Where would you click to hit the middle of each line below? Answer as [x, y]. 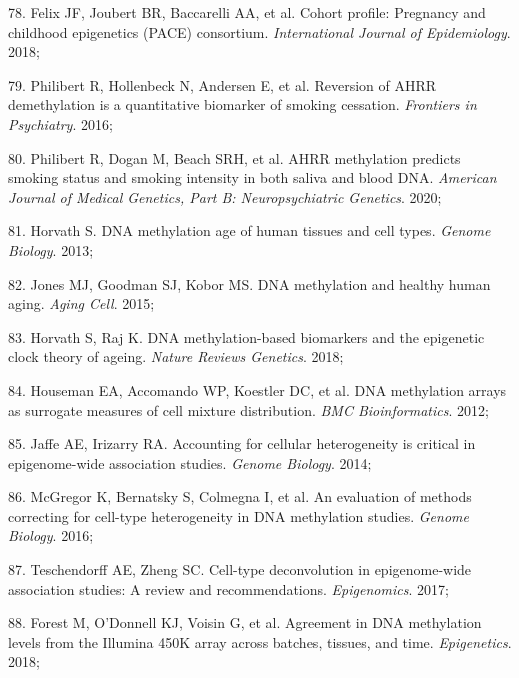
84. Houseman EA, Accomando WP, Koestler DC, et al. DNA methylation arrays [257, 389]
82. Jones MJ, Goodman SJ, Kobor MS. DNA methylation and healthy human [249, 283]
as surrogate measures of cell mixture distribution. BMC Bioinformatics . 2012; [248, 409]
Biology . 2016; [51, 535]
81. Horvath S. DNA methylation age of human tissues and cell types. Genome [249, 230]
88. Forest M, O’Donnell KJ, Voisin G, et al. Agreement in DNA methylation [245, 622]
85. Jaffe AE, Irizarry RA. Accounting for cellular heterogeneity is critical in [242, 443]
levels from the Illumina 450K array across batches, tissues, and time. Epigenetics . [260, 641]
